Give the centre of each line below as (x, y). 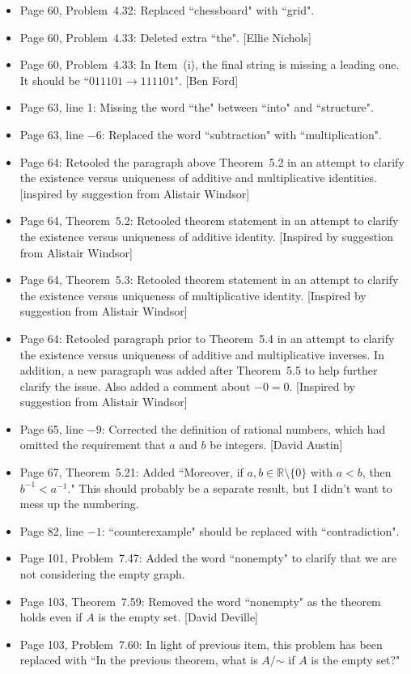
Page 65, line (52, 428)
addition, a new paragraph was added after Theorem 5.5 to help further (199, 370)
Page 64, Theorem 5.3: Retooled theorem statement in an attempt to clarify (209, 280)
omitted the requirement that (93, 445)
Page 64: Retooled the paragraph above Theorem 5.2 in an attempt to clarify (212, 161)
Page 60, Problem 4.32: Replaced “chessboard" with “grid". (167, 10)
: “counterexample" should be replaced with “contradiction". (250, 530)
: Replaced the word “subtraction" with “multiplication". (242, 134)
